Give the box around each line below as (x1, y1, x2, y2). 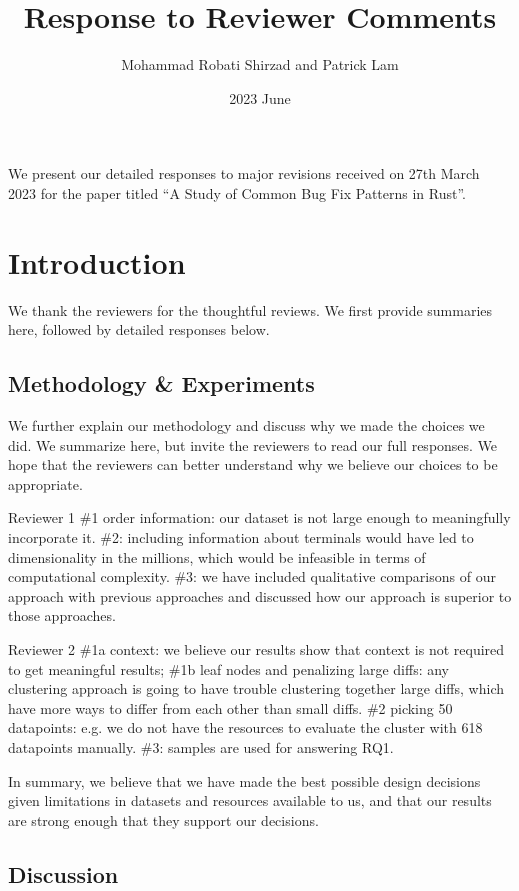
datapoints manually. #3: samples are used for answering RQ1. (8, 736, 394, 757)
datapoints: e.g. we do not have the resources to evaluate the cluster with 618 (8, 717, 483, 738)
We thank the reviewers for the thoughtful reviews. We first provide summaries (8, 299, 493, 320)
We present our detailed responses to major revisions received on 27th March (8, 163, 480, 184)
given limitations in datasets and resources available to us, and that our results (8, 790, 492, 811)
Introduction (8, 241, 186, 282)
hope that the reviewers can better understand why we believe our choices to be (8, 454, 498, 475)
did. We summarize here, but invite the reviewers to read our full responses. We (8, 434, 498, 455)
